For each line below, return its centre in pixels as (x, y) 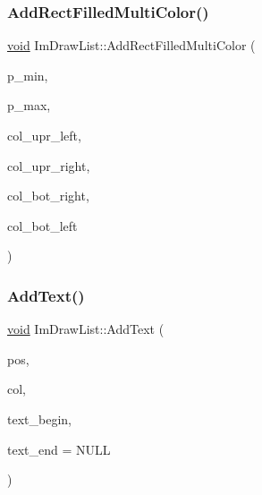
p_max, (29, 105)
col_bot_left (42, 225)
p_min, (28, 75)
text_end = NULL (59, 449)
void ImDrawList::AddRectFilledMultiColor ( (131, 45)
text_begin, (39, 418)
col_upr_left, (44, 135)
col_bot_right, (48, 196)
